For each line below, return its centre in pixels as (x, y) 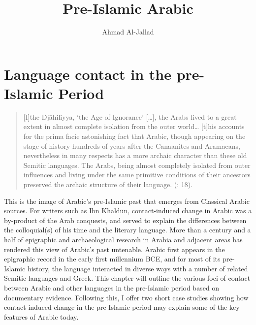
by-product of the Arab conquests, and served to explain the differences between (125, 220)
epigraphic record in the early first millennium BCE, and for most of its (112, 259)
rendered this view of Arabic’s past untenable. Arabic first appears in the (114, 249)
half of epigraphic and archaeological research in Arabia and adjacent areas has (123, 239)
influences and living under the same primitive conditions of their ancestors (137, 175)
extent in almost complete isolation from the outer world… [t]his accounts (134, 126)
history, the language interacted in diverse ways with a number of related (138, 268)
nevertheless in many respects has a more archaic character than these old (135, 155)
